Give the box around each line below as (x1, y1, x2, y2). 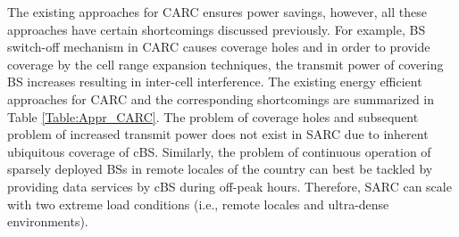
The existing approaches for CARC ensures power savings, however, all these (7, 3, 427, 20)
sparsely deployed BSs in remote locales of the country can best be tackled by (7, 159, 433, 178)
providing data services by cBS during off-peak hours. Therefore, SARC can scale (7, 176, 452, 195)
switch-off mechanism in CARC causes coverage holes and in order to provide (7, 37, 430, 56)
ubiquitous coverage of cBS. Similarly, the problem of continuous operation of (7, 142, 431, 160)
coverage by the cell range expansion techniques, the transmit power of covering (7, 54, 444, 73)
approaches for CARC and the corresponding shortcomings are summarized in (7, 89, 435, 108)
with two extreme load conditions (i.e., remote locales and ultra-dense (7, 194, 389, 213)
